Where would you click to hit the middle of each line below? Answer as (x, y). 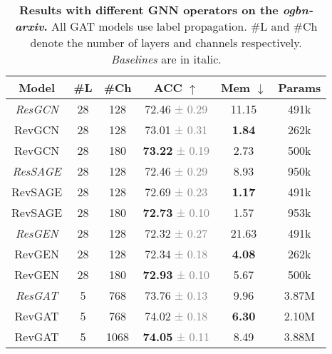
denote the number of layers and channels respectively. (166, 42)
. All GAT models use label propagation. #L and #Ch (181, 26)
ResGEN (37, 233)
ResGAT (37, 295)
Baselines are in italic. (166, 59)
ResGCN (37, 109)
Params (300, 87)
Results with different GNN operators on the (149, 10)
